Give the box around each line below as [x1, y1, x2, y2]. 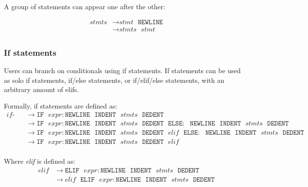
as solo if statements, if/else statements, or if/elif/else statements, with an [4, 75, 224, 85]
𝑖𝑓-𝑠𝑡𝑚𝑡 [6, 111, 15, 119]
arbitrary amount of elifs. [4, 84, 79, 94]
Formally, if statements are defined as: [4, 100, 118, 110]
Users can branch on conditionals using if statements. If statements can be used [4, 65, 241, 75]
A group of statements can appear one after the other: [4, 1, 166, 11]
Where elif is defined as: [4, 156, 75, 166]
